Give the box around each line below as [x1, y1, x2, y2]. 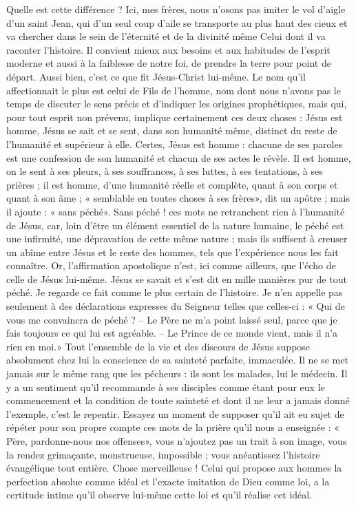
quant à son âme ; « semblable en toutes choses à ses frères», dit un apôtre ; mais [6, 191, 350, 205]
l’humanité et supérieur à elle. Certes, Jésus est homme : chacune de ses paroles [6, 136, 343, 151]
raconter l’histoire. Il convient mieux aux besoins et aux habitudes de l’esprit [6, 42, 331, 56]
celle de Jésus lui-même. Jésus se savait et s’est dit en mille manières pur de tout [6, 271, 347, 286]
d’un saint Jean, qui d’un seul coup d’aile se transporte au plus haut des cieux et [6, 15, 348, 30]
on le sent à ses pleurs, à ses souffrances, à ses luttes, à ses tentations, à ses [6, 164, 323, 178]
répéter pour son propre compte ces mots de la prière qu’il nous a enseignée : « [6, 420, 340, 434]
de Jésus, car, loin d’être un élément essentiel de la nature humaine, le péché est [6, 218, 344, 232]
